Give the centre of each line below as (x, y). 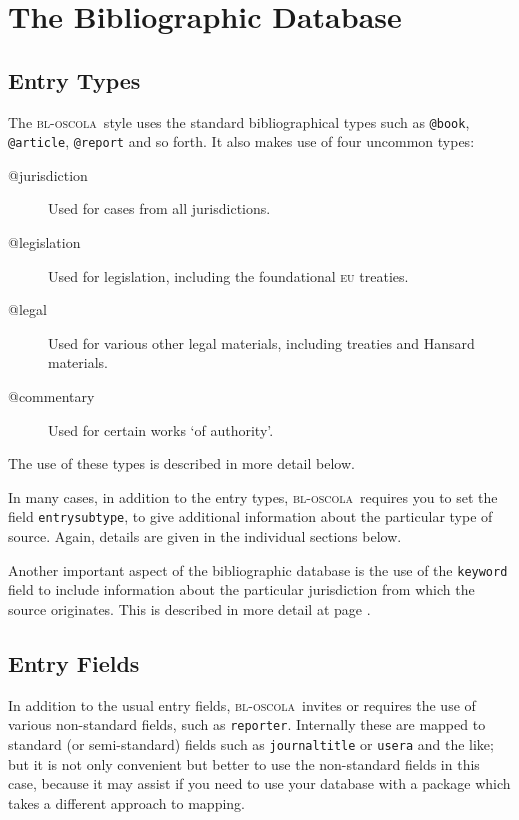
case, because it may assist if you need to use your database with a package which (259, 783)
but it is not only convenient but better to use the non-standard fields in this (244, 763)
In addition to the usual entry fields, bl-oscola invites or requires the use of (242, 704)
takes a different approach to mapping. (126, 802)
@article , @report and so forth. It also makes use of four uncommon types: (241, 141)
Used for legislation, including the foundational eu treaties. (228, 275)
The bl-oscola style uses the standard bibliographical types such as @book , (239, 121)
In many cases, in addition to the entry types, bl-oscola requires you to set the (253, 496)
